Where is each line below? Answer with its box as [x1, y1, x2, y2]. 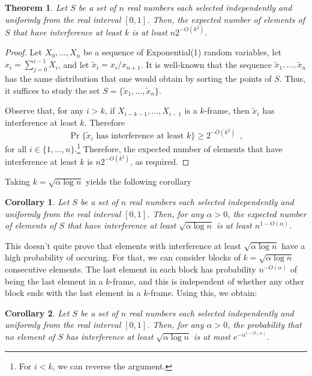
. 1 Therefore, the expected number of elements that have [74, 141, 283, 155]
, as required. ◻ [130, 155, 190, 167]
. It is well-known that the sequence [140, 58, 272, 70]
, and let [58, 58, 89, 70]
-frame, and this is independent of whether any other [110, 274, 305, 287]
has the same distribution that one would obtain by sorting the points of [5, 72, 272, 85]
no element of [5, 330, 55, 342]
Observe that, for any [5, 104, 84, 117]
